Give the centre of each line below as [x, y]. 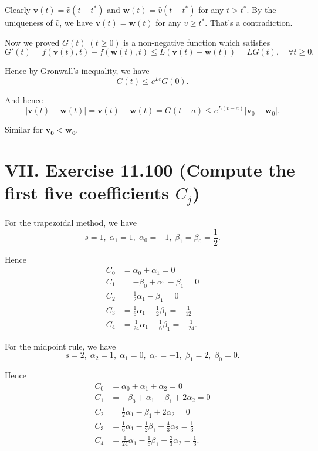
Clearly [18, 9]
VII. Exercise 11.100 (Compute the [150, 170]
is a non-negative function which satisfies [197, 42]
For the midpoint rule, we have [60, 346]
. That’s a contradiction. [249, 22]
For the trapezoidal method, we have [71, 223]
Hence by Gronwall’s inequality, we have [77, 71]
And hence [24, 99]
